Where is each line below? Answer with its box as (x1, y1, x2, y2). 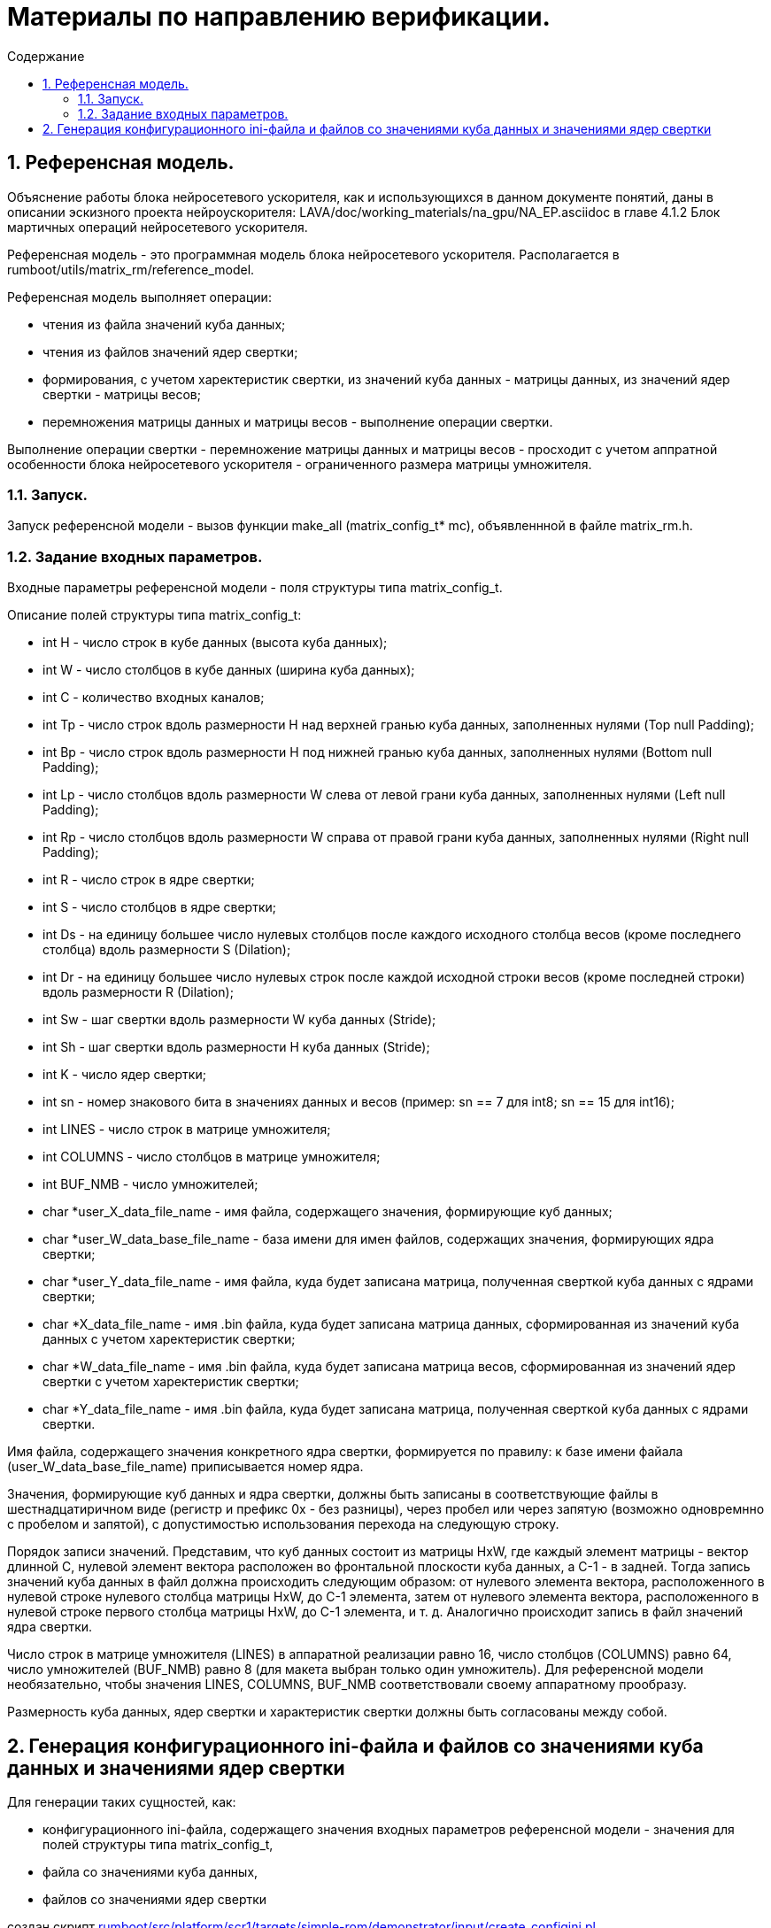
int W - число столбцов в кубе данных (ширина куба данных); (42, 662, 415, 678)
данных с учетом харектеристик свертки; (42, 1331, 296, 1347)
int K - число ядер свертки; (42, 1067, 206, 1083)
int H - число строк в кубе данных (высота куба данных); (42, 635, 388, 651)
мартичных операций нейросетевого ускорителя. (7, 219, 308, 235)
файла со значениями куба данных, (42, 1863, 258, 1879)
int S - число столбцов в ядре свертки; (42, 899, 277, 915)
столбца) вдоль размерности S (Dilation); (42, 942, 291, 958)
